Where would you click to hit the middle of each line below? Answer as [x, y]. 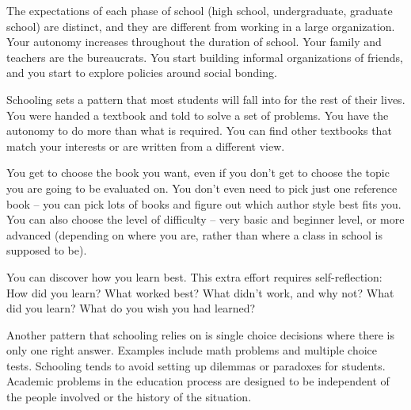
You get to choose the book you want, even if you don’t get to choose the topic [198, 172]
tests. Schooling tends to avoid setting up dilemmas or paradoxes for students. [196, 365]
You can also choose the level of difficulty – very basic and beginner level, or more [205, 219]
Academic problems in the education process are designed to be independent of [198, 381]
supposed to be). [47, 250]
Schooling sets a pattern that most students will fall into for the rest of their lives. [206, 99]
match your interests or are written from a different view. [146, 146]
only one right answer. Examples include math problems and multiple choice [192, 350]
